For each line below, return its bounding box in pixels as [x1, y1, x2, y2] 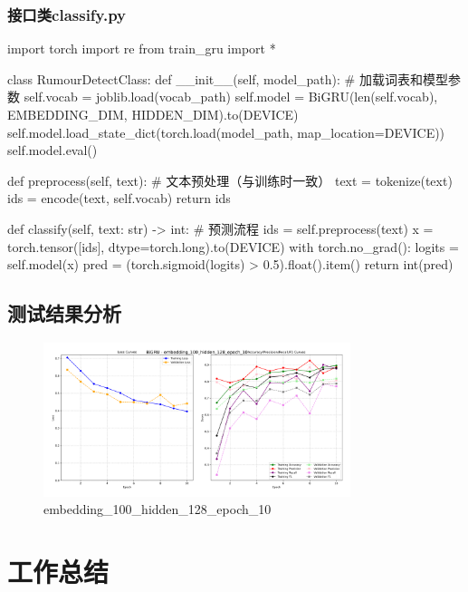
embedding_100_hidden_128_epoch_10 [43, 500, 272, 519]
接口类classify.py [7, 3, 127, 25]
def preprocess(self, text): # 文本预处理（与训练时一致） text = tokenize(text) [7, 170, 453, 189]
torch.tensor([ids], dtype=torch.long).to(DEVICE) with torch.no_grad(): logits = [7, 237, 459, 256]
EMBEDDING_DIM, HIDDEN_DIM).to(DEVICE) [7, 105, 299, 123]
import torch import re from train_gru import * [7, 39, 276, 58]
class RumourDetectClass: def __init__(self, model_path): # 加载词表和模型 [7, 69, 448, 88]
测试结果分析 [7, 299, 121, 327]
